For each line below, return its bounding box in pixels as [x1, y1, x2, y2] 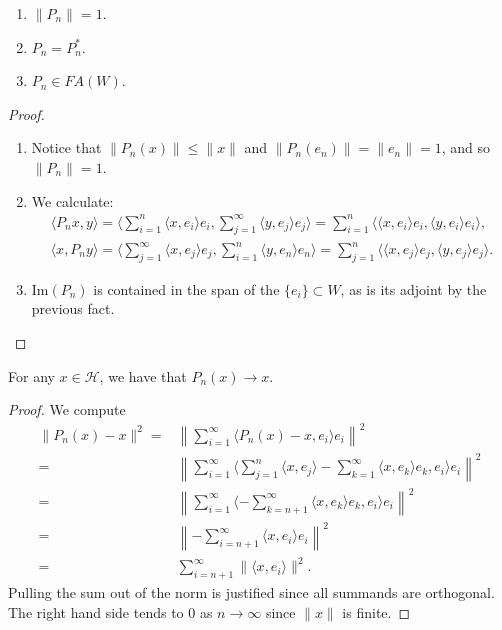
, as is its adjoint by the [340, 278, 487, 299]
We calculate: [31, 190, 114, 211]
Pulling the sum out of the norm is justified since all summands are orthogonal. [8, 582, 495, 603]
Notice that [31, 137, 102, 158]
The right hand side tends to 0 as [8, 601, 213, 622]
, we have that [99, 365, 187, 386]
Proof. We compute [8, 399, 126, 420]
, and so [441, 137, 490, 158]
